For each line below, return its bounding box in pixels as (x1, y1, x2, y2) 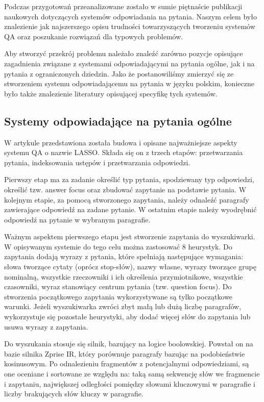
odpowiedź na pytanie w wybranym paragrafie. (4, 214, 151, 224)
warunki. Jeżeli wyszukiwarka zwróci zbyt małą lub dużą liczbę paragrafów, (4, 301, 242, 312)
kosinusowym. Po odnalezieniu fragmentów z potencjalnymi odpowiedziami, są (4, 358, 249, 369)
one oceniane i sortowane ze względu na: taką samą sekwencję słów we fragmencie (4, 368, 260, 379)
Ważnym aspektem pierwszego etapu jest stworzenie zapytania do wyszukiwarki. (4, 231, 255, 242)
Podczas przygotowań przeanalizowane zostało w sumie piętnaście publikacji (4, 1, 243, 11)
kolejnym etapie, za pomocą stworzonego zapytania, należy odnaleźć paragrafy (4, 194, 249, 205)
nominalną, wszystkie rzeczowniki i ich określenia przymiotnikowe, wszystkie (4, 271, 243, 282)
